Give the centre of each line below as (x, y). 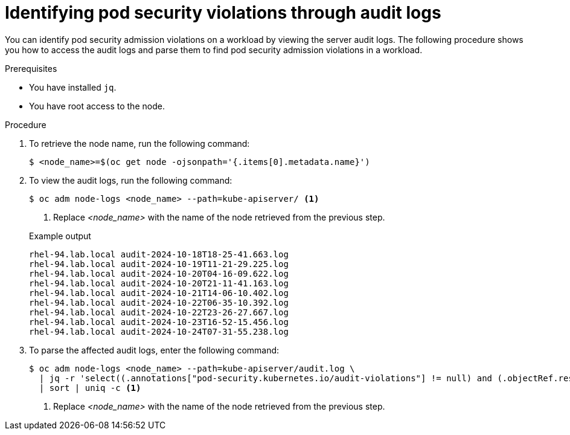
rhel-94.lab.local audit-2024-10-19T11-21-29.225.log (159, 264)
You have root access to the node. (97, 106)
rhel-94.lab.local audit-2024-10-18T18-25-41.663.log (159, 254)
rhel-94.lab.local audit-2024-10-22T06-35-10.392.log (159, 302)
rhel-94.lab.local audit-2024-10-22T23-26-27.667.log (159, 312)
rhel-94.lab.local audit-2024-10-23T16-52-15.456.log (159, 322)
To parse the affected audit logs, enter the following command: (154, 350)
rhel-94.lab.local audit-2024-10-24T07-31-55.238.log (159, 331)
